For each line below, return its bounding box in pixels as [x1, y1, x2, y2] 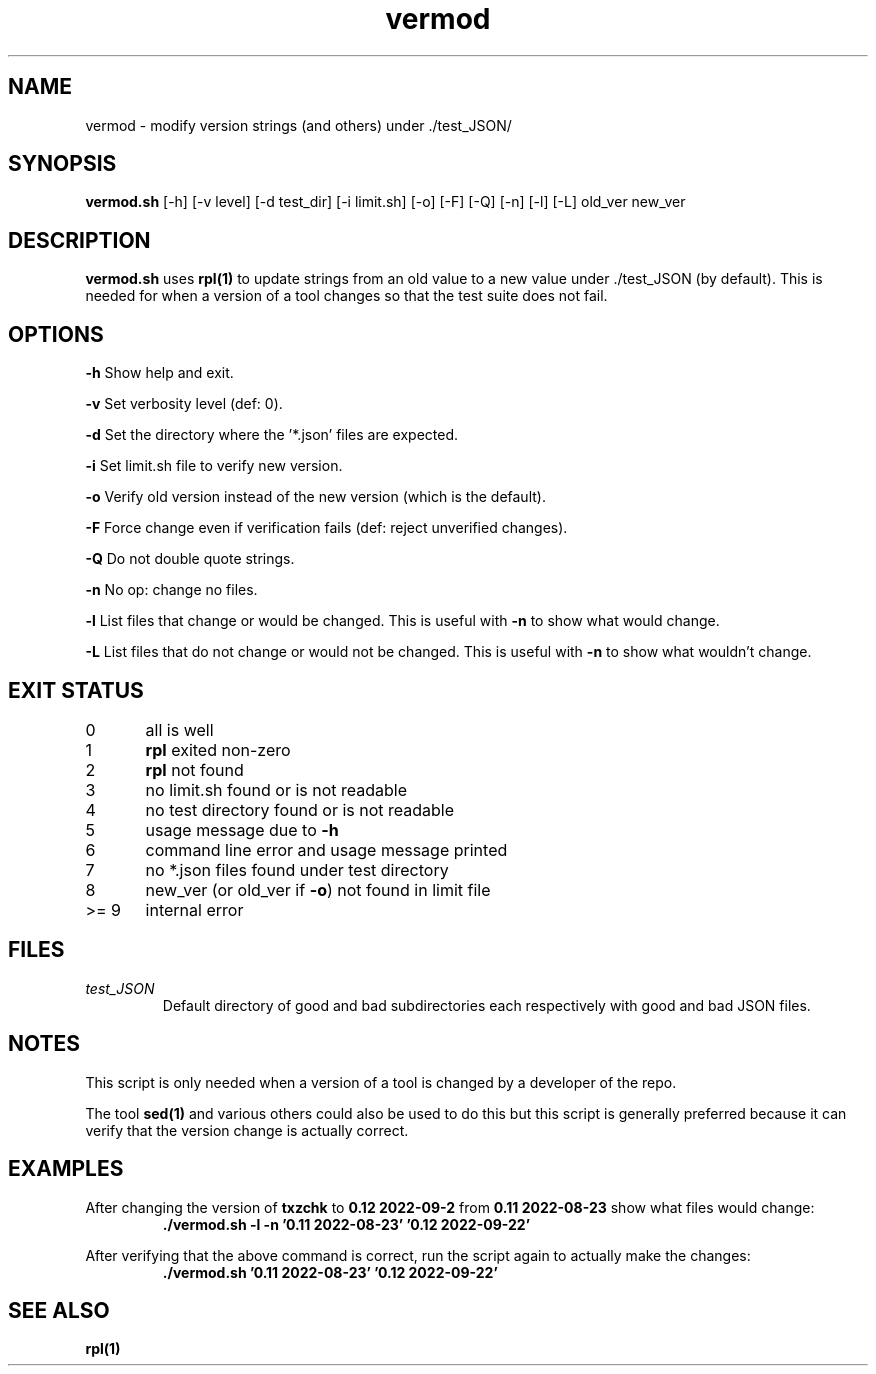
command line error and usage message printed [145, 839, 508, 860]
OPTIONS [8, 321, 104, 347]
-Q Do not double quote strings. [85, 550, 295, 568]
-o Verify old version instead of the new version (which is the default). [85, 488, 546, 506]
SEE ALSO [8, 1297, 110, 1323]
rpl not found [145, 759, 244, 780]
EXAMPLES [8, 1156, 124, 1182]
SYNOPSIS [8, 151, 117, 177]
